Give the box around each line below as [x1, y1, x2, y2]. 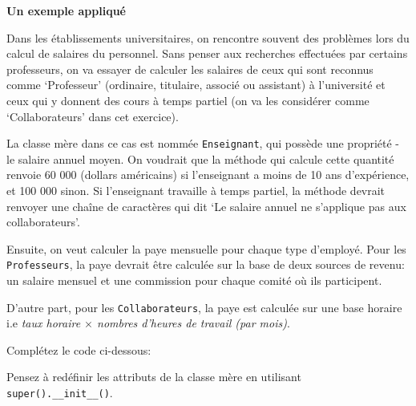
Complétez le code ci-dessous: [6, 341, 151, 358]
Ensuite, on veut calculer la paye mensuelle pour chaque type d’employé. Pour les [6, 240, 406, 257]
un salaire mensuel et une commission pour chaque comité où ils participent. [6, 272, 382, 289]
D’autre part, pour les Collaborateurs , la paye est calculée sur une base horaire [6, 298, 402, 315]
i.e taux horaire [6, 315, 81, 331]
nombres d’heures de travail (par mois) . [97, 315, 290, 331]
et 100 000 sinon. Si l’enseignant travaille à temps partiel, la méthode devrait [6, 182, 386, 198]
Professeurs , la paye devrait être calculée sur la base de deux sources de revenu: [6, 256, 405, 273]
